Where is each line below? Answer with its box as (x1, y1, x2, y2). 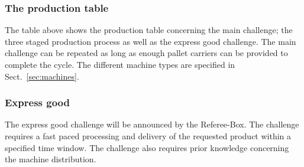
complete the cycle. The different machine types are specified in (5, 58, 235, 70)
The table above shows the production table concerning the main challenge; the (5, 24, 293, 36)
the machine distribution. (5, 153, 96, 165)
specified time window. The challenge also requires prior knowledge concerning (5, 141, 289, 153)
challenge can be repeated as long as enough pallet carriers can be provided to (5, 47, 288, 59)
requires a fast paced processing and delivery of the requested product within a (5, 130, 292, 142)
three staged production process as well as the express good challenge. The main (5, 35, 296, 47)
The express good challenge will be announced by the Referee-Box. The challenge (5, 118, 299, 130)
